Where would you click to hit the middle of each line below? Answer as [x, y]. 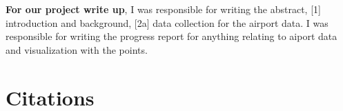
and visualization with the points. [77, 49]
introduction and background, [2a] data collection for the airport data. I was [167, 22]
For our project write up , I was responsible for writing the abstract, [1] [163, 9]
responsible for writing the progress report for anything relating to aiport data [171, 36]
